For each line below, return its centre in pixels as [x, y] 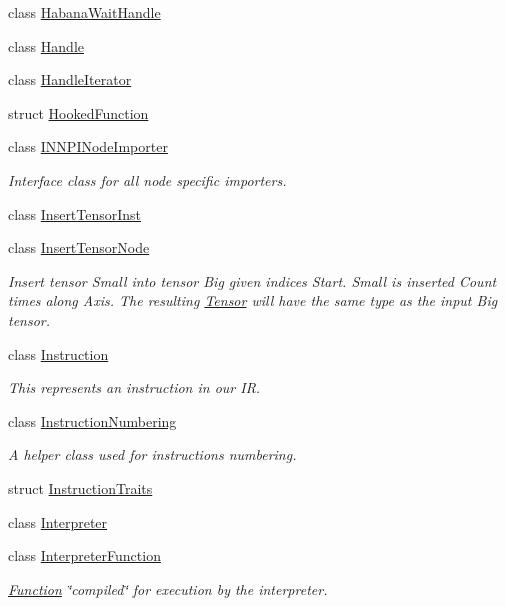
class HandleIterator [70, 79]
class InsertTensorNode [79, 247]
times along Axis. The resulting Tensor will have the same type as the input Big [253, 300]
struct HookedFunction [78, 112]
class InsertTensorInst [75, 213]
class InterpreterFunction [84, 555]
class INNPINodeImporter [88, 146]
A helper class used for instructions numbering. [152, 454]
